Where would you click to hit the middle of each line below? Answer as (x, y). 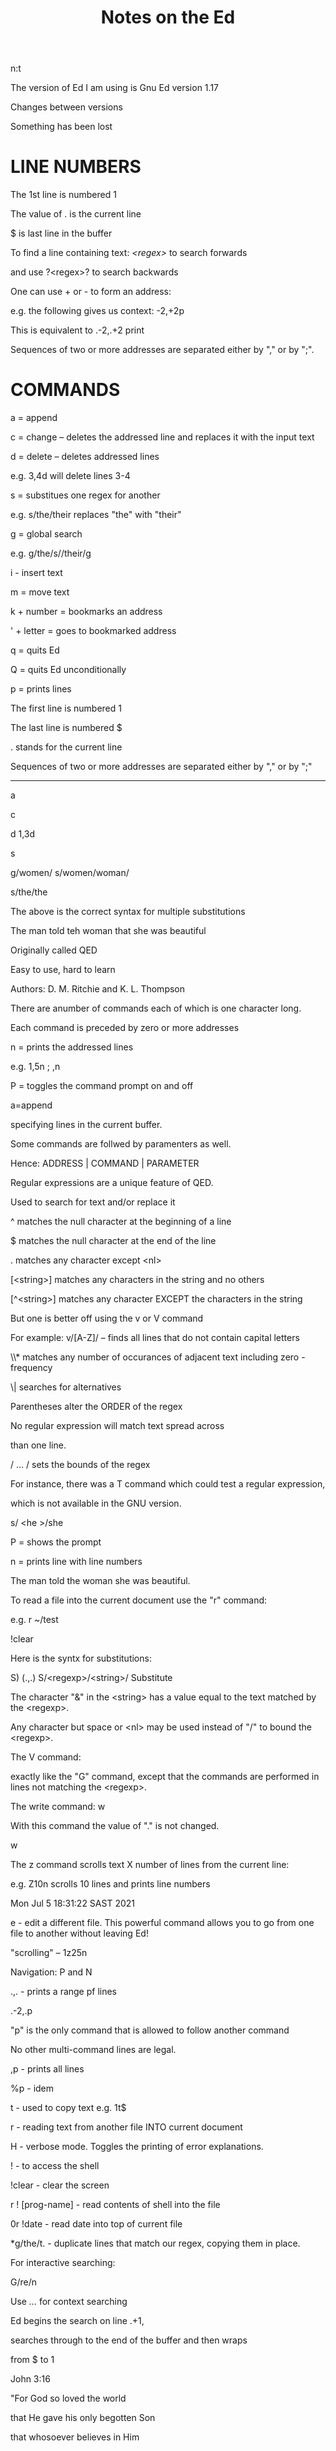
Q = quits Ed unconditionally (68, 670)
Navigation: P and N (51, 1972)
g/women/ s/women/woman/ (70, 873)
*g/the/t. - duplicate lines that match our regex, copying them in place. (155, 2243)
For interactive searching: (63, 2263)
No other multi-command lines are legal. (93, 2050)
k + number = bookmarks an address (86, 612)
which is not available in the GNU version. (96, 1503)
